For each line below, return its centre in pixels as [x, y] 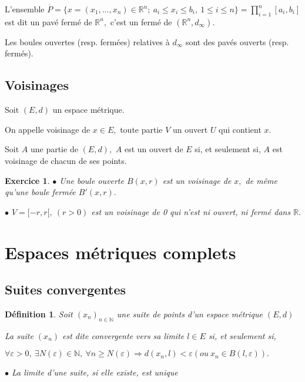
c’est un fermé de [141, 21]
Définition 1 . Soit [39, 314]
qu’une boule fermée [40, 192]
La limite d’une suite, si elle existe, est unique [95, 372]
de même [261, 180]
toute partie [141, 129]
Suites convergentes [66, 289]
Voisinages [37, 85]
